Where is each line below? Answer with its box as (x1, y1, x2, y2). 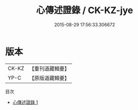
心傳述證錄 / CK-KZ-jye (36, 5, 133, 16)
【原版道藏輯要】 (29, 74, 70, 81)
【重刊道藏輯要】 (29, 65, 70, 72)
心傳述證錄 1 (12, 99, 38, 105)
